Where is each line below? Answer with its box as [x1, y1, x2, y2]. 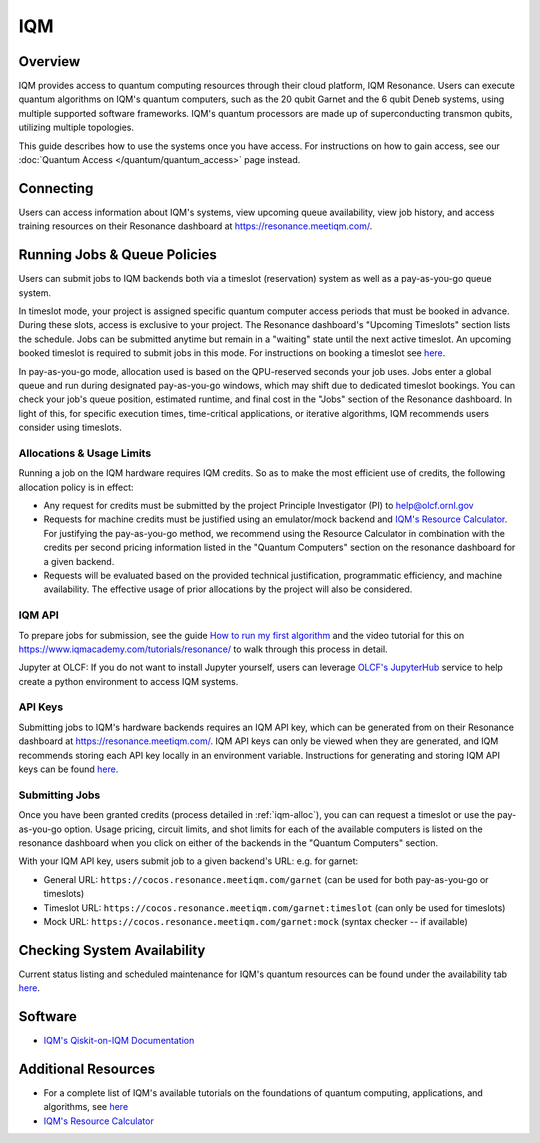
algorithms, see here [43, 1101, 129, 1113]
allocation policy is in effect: [18, 481, 134, 493]
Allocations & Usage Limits [18, 446, 152, 460]
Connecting [18, 180, 94, 197]
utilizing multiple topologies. [18, 121, 135, 134]
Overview [18, 53, 81, 70]
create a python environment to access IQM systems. [18, 675, 239, 687]
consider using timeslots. [18, 421, 122, 434]
